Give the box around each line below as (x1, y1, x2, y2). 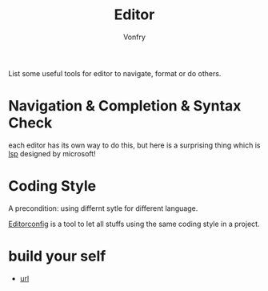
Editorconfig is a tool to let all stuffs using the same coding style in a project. (8, 219, 260, 228)
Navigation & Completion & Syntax (8, 97, 242, 115)
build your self (8, 247, 106, 265)
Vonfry (122, 32, 146, 42)
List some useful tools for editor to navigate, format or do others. (8, 68, 222, 78)
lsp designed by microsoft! (8, 148, 96, 158)
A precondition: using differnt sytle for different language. (8, 203, 198, 213)
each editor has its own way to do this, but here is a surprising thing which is (8, 140, 261, 150)
